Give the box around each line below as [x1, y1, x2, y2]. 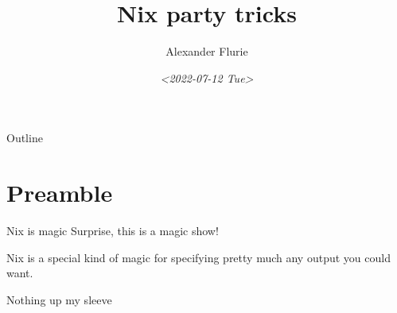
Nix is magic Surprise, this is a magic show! [6, 222, 219, 239]
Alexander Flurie [165, 43, 248, 60]
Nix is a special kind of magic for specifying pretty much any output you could [6, 249, 391, 265]
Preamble [6, 176, 113, 209]
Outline [6, 129, 43, 146]
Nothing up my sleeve [6, 291, 112, 307]
